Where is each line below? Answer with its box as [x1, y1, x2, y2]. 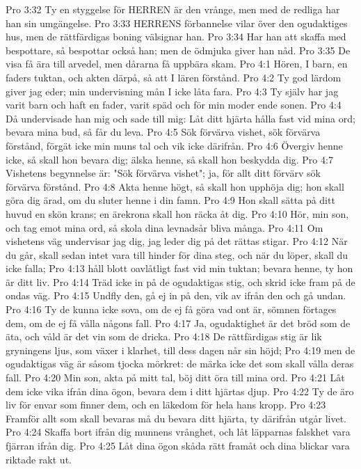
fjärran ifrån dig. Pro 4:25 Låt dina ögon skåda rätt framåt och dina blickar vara [6, 438, 350, 452]
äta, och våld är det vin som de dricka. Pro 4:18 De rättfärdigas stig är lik [6, 329, 322, 344]
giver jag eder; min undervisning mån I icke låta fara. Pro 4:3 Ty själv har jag [6, 84, 339, 98]
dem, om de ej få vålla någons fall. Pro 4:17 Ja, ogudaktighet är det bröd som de [6, 315, 351, 330]
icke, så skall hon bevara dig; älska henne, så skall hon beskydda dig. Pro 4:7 [6, 152, 333, 166]
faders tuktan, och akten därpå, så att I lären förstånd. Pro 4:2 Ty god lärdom [6, 70, 342, 84]
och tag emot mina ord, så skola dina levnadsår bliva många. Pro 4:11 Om [6, 220, 323, 234]
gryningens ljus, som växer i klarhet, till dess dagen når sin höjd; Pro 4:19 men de [6, 342, 355, 357]
